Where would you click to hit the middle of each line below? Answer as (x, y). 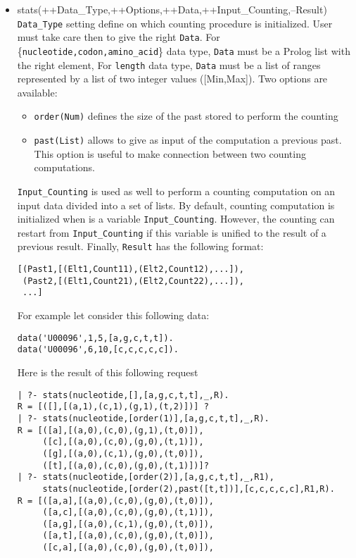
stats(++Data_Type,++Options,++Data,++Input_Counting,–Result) (172, 9)
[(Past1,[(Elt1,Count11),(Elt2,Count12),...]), (131, 269)
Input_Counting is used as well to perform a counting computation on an (176, 191)
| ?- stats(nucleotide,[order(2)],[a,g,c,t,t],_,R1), (146, 477)
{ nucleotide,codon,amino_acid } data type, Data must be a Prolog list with (184, 50)
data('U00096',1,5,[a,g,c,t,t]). (95, 338)
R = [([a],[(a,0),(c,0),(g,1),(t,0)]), (110, 430)
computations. (65, 167)
